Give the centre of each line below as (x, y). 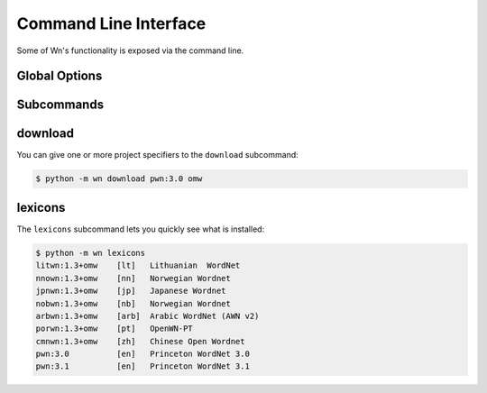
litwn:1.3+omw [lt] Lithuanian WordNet (138, 265)
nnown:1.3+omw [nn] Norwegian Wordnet (133, 278)
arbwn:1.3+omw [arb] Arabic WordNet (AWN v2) (147, 316)
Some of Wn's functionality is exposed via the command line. (130, 50)
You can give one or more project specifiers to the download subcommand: (158, 155)
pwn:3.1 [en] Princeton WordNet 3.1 (142, 366)
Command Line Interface (111, 23)
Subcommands (60, 105)
